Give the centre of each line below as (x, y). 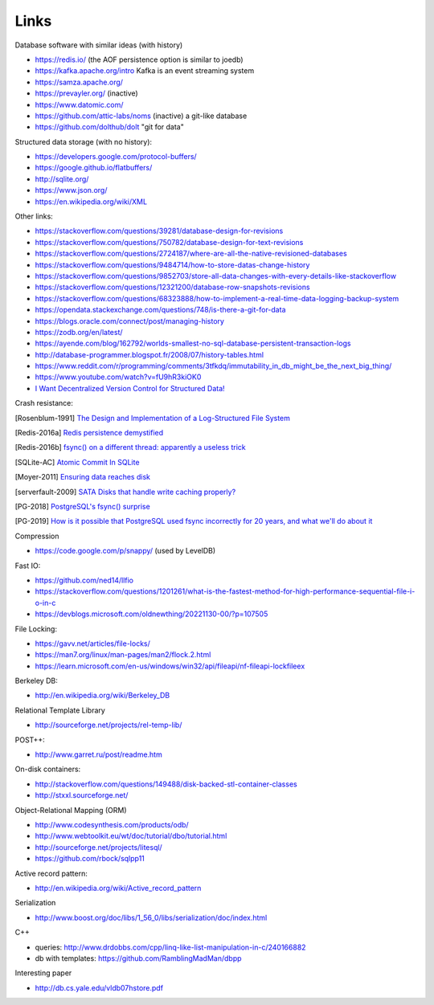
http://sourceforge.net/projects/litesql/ (98, 847)
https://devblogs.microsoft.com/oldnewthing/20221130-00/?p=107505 (151, 614)
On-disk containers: (48, 769)
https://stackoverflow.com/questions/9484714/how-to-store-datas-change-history (172, 264)
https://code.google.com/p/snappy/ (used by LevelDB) (125, 551)
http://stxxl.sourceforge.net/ (82, 795)
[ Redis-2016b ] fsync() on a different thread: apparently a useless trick (130, 447)
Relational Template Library (60, 710)
